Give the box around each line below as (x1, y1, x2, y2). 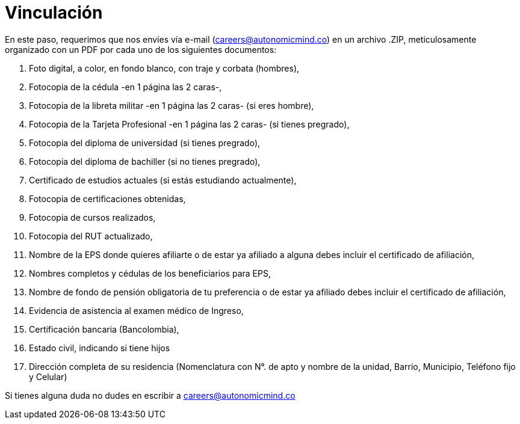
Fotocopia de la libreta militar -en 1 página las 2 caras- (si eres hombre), (29, 100, 314, 111)
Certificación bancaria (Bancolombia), (29, 324, 179, 334)
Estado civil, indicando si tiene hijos (29, 342, 170, 353)
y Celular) (29, 371, 67, 382)
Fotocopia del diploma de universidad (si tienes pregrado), (29, 137, 261, 148)
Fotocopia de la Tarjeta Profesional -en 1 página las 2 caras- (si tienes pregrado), (29, 118, 350, 129)
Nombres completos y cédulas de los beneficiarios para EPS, (29, 268, 271, 278)
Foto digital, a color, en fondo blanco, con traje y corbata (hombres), (29, 63, 300, 73)
